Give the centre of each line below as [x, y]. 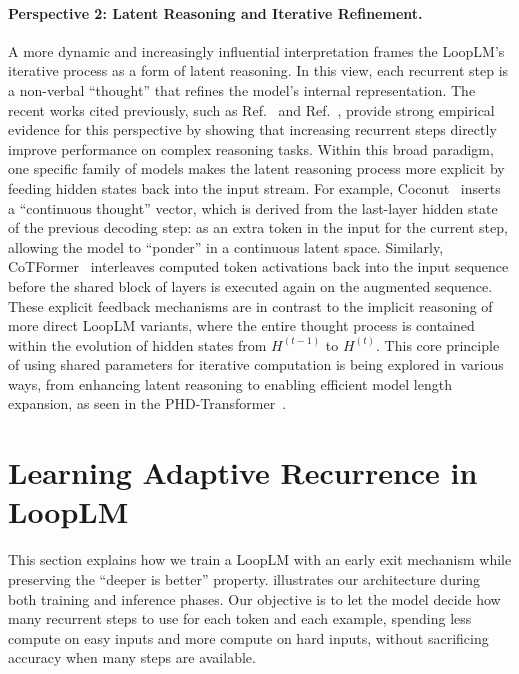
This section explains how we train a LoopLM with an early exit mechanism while [260, 559]
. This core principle [438, 344]
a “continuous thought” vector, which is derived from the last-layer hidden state [253, 207]
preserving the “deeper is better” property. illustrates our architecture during [244, 578]
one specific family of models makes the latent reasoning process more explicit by [256, 168]
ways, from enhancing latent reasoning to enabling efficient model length [230, 383]
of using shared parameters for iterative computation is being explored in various [256, 364]
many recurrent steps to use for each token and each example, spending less [240, 618]
